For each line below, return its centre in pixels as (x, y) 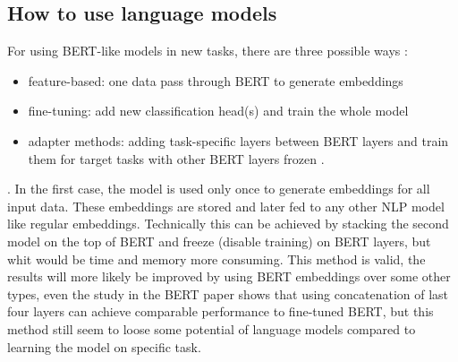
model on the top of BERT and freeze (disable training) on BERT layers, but (219, 241)
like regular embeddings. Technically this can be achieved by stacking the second (228, 224)
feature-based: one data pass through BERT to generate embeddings (216, 80)
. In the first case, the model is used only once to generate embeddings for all (219, 189)
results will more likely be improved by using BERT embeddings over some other (229, 276)
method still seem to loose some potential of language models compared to (212, 328)
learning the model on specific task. (104, 346)
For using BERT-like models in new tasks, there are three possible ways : (208, 51)
